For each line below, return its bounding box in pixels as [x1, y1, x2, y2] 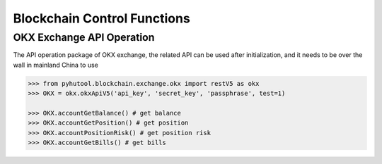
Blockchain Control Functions [13, 11, 190, 26]
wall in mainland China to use [13, 61, 99, 69]
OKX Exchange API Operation [13, 31, 155, 44]
